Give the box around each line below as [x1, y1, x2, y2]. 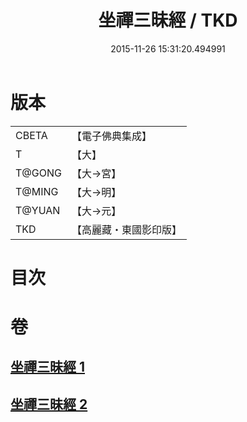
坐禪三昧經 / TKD [98, 9, 238, 32]
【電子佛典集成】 [71, 129, 152, 143]
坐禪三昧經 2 [10, 396, 88, 413]
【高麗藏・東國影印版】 [71, 222, 182, 236]
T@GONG [15, 166, 62, 180]
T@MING [15, 184, 59, 198]
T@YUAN [15, 203, 61, 217]
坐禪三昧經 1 [10, 359, 86, 376]
